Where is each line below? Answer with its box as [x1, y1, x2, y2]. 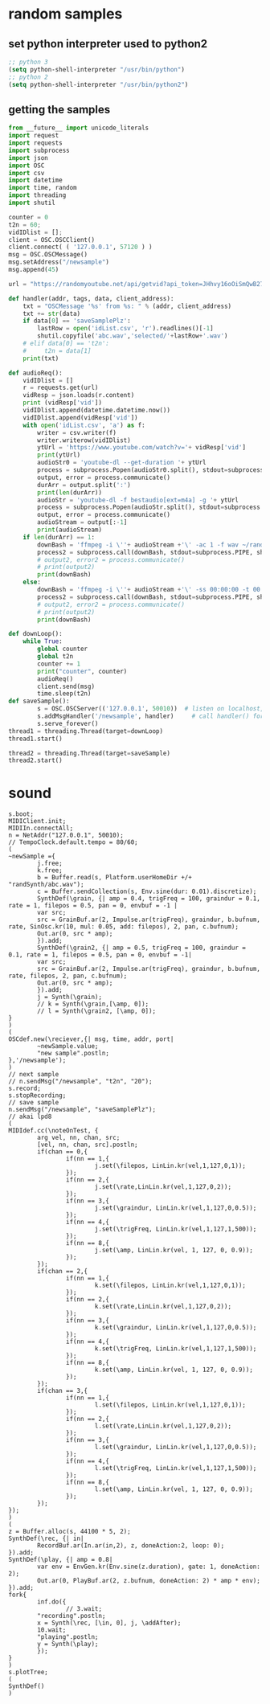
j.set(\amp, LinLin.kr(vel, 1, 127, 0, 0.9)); [94, 1247, 253, 1255]
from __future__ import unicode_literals [8, 124, 149, 133]
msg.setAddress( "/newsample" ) [8, 258, 110, 266]
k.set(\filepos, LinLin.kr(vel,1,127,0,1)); [94, 1281, 247, 1290]
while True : [22, 637, 63, 645]
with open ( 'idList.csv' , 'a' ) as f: [22, 421, 146, 429]
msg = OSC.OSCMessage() [8, 251, 88, 259]
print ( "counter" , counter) [37, 667, 128, 675]
